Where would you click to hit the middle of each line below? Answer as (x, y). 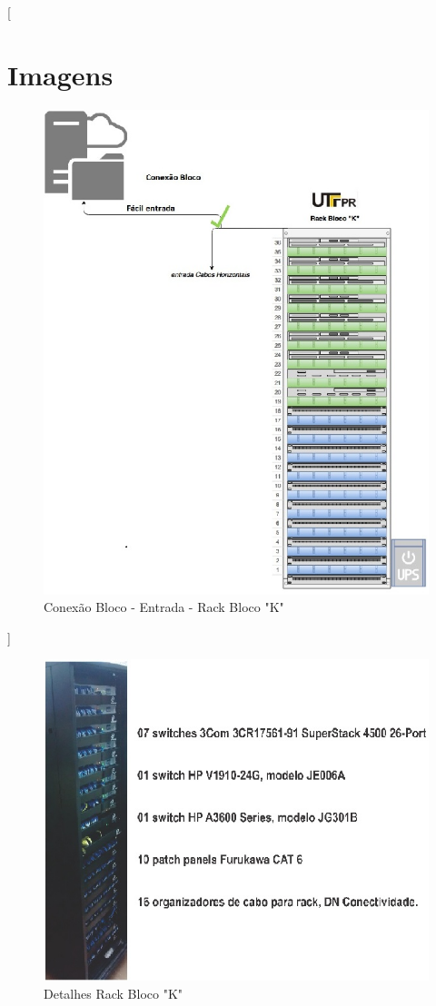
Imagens (60, 74)
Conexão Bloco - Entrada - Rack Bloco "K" (164, 607)
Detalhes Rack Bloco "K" (114, 993)
